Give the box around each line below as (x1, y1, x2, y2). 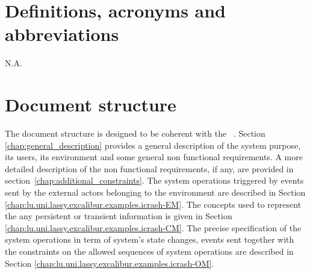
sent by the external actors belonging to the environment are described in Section (5, 186, 306, 198)
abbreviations (5, 22, 119, 46)
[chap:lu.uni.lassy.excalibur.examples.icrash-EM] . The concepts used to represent (5, 198, 302, 210)
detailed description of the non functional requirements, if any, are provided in (5, 162, 294, 175)
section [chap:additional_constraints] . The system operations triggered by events (5, 174, 304, 187)
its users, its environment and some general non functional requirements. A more (5, 151, 303, 163)
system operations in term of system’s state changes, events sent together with (5, 233, 294, 246)
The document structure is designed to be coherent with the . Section (5, 127, 265, 140)
